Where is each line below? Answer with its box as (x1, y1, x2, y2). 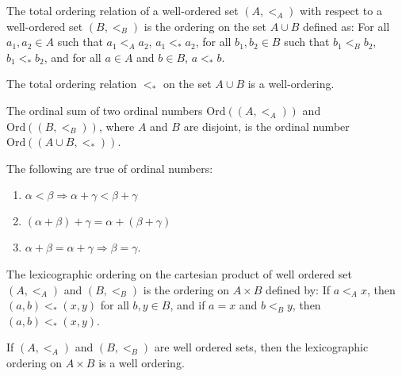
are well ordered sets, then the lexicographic (154, 339, 369, 355)
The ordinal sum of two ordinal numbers (6, 102, 203, 118)
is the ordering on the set (144, 17, 266, 34)
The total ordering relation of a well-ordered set (6, 2, 239, 18)
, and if (170, 297, 205, 313)
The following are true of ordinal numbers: (6, 159, 213, 176)
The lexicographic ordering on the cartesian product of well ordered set (6, 265, 352, 282)
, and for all (44, 48, 101, 65)
